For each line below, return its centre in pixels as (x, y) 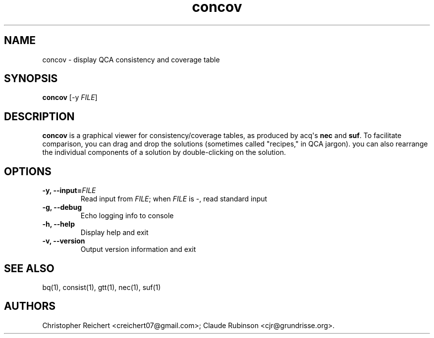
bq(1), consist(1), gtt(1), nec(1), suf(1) (102, 287)
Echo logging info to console (127, 216)
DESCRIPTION (39, 116)
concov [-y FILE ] (70, 97)
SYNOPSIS (31, 79)
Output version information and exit (138, 249)
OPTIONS (28, 171)
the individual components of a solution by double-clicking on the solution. (164, 152)
